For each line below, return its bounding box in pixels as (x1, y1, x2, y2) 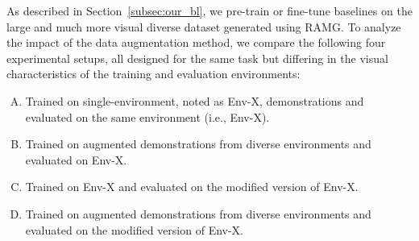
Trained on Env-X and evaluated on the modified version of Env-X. (25, 178, 359, 195)
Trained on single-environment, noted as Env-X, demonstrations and (25, 92, 364, 109)
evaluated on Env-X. (25, 151, 127, 168)
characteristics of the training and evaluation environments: (6, 65, 301, 82)
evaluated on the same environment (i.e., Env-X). (25, 108, 270, 125)
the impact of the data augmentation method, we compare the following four (6, 34, 386, 51)
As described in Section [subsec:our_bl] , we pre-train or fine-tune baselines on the (6, 2, 413, 19)
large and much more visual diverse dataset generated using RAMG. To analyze (6, 18, 401, 35)
